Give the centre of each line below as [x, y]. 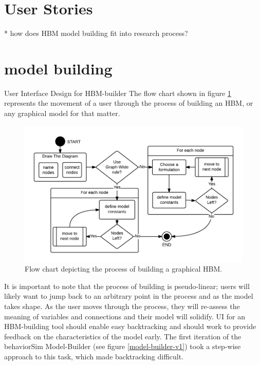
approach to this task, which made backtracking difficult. [94, 356]
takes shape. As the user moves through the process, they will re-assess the [122, 306]
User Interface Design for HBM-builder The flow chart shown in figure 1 [118, 93]
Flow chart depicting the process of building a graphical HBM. [124, 269]
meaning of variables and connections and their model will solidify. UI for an [125, 316]
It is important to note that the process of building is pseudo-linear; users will [127, 286]
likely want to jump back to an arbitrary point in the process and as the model [129, 296]
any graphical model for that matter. [62, 113]
